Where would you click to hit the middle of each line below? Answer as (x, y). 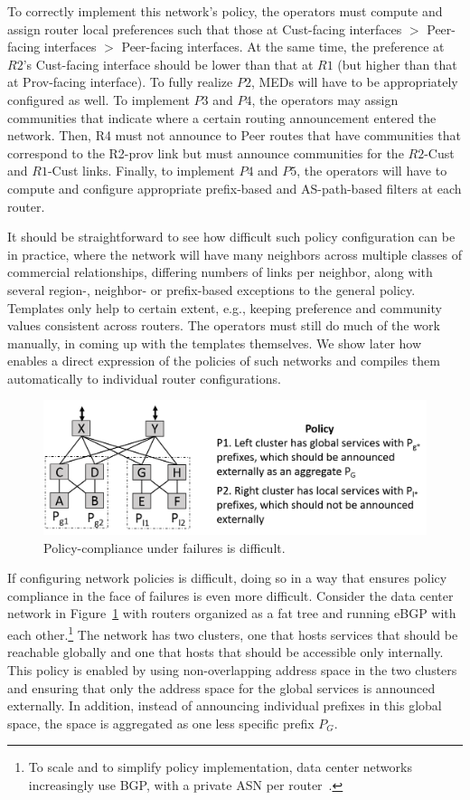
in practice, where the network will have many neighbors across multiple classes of (235, 254)
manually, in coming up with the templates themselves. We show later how (215, 343)
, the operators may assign (325, 99)
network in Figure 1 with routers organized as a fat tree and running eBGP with (232, 613)
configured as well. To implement (99, 99)
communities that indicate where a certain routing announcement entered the (222, 117)
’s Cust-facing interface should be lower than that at (168, 64)
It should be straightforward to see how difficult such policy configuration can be (231, 237)
